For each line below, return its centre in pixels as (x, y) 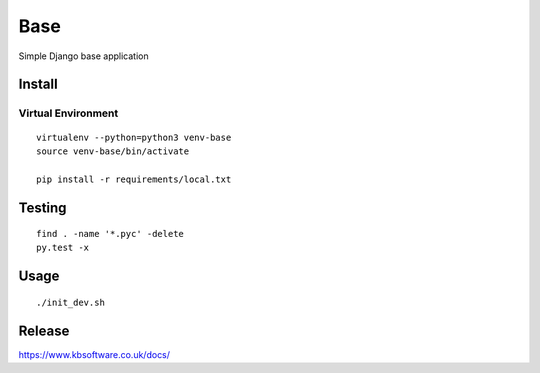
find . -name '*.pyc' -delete (110, 234)
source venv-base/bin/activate (113, 151)
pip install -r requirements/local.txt (134, 179)
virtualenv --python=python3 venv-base (134, 137)
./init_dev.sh (70, 302)
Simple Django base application (83, 56)
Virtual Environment (68, 113)
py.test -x (63, 248)
